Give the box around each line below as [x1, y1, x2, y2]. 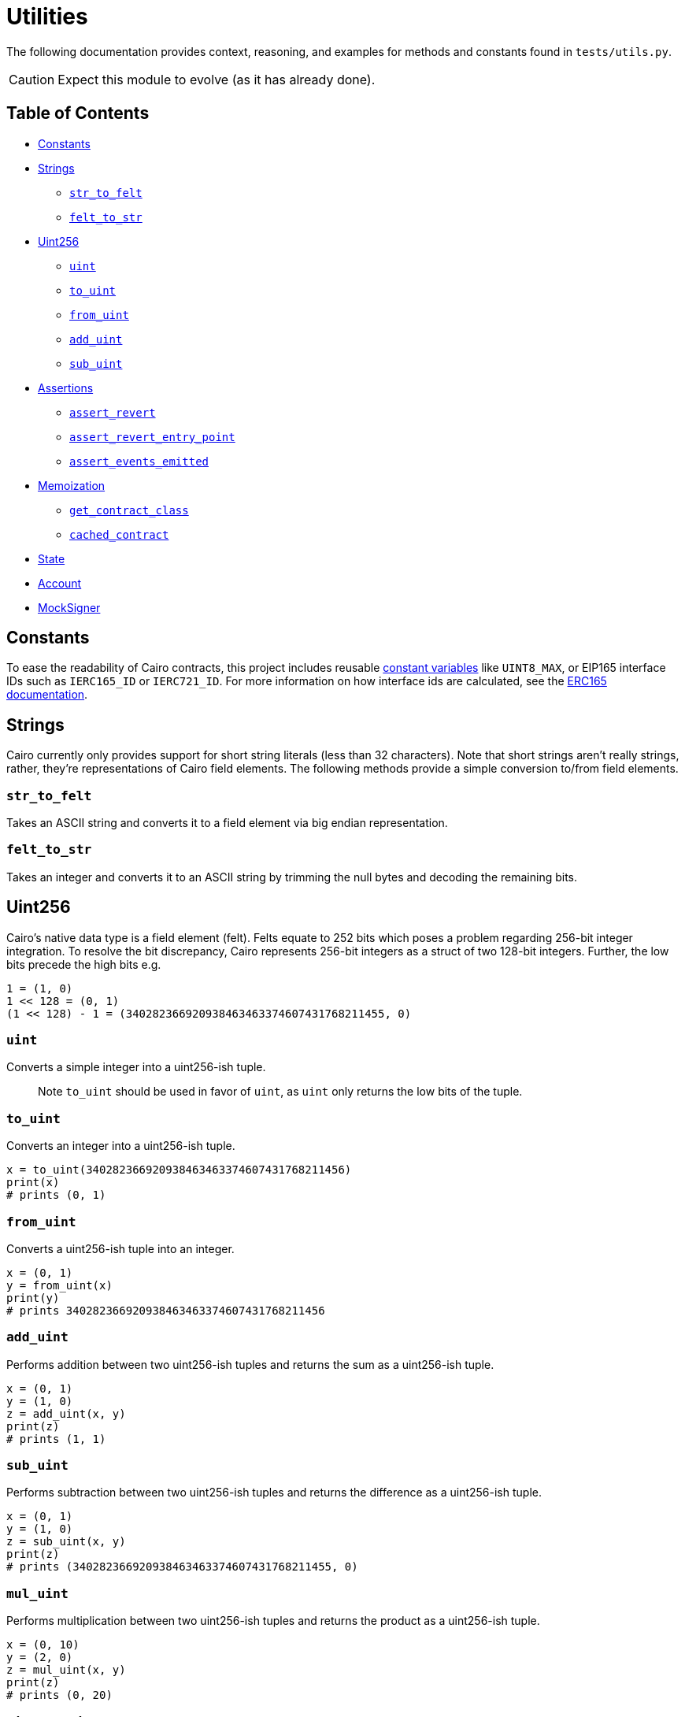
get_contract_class [69, 503, 189, 517]
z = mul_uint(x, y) [6, 1663, 126, 1677]
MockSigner [38, 600, 101, 614]
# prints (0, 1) [6, 1189, 106, 1202]
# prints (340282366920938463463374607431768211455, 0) [6, 1560, 358, 1574]
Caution [9, 71, 55, 87]
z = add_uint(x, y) [6, 1407, 126, 1420]
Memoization [38, 478, 106, 492]
